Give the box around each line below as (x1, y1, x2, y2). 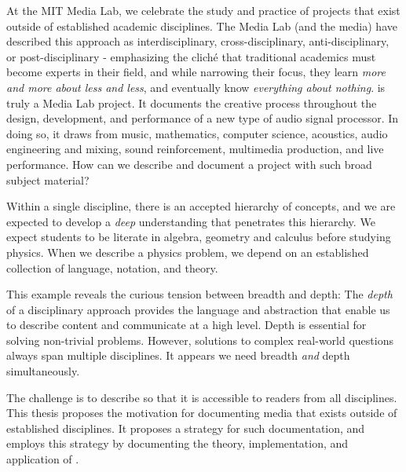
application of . (6, 451, 79, 467)
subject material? (6, 171, 90, 188)
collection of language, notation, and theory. (6, 259, 218, 276)
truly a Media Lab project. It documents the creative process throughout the (6, 94, 377, 111)
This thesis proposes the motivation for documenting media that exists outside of (6, 404, 397, 421)
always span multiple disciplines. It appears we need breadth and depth (6, 347, 350, 364)
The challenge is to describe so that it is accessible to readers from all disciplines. (6, 389, 397, 405)
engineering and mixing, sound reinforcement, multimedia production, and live (6, 141, 384, 157)
